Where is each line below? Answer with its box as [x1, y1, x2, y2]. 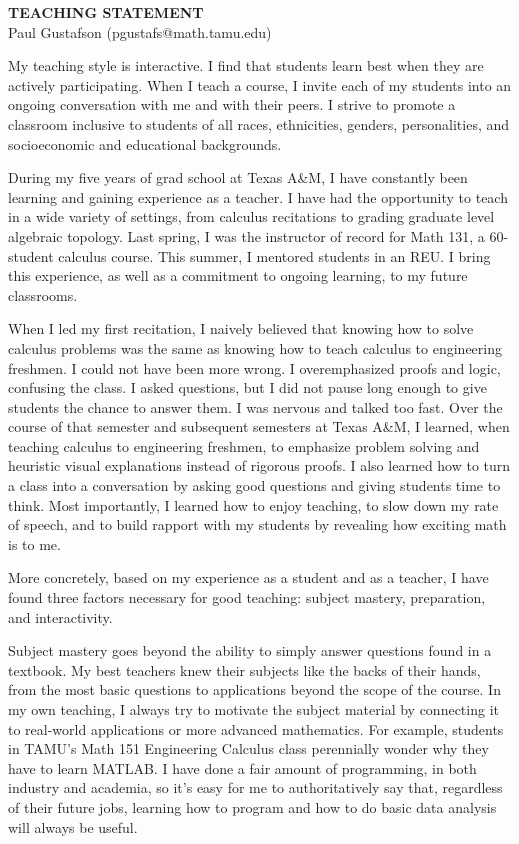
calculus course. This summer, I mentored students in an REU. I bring [58, 245, 491, 266]
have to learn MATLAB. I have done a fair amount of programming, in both [8, 757, 477, 778]
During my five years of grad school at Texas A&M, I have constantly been [8, 167, 468, 188]
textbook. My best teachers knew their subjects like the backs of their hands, [8, 659, 481, 680]
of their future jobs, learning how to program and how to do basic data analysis [8, 796, 497, 817]
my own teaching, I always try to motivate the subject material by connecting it [8, 699, 499, 719]
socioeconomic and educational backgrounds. [8, 133, 282, 154]
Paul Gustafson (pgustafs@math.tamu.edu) [8, 21, 272, 42]
